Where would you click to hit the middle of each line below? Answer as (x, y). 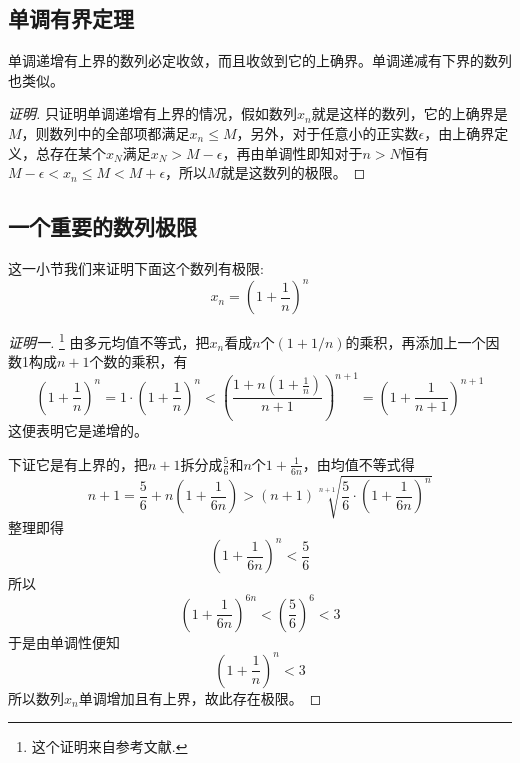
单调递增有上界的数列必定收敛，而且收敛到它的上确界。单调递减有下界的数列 (260, 60)
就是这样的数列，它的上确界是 (409, 113)
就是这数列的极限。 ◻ (293, 172)
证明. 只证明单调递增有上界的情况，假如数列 (152, 113)
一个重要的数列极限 (102, 226)
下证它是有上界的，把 (78, 463)
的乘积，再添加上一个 (415, 341)
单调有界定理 (71, 18)
